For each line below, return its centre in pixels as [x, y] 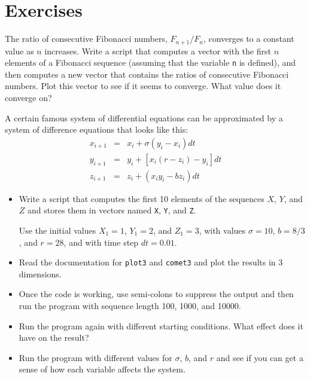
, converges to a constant [249, 39]
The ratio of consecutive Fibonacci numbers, [86, 39]
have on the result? [54, 337]
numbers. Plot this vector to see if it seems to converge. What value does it [143, 86]
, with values [222, 230]
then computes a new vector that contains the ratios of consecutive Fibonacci [147, 74]
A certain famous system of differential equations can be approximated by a [144, 117]
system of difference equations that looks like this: [97, 129]
